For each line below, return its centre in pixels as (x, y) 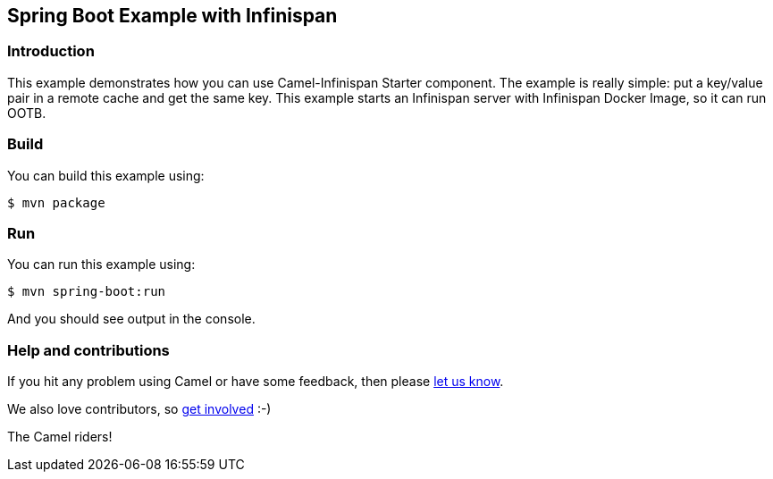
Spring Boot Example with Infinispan (172, 16)
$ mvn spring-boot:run (87, 292)
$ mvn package (56, 202)
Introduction (51, 51)
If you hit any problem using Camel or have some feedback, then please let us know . (256, 382)
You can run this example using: (101, 265)
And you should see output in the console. (131, 319)
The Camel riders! (60, 437)
